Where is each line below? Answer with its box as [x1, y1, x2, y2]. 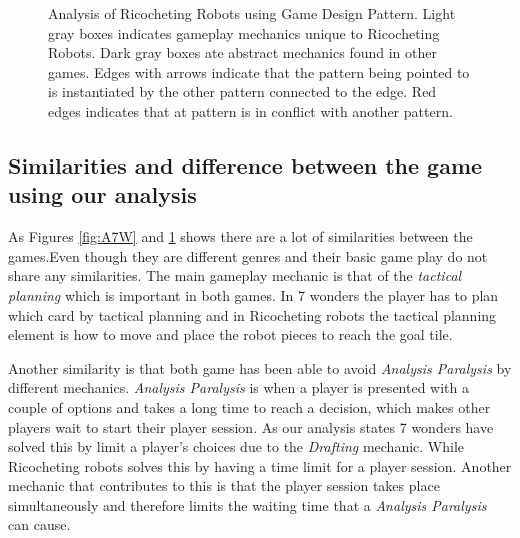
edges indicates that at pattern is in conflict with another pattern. [48, 100, 453, 121]
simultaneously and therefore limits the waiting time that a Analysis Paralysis [8, 494, 487, 515]
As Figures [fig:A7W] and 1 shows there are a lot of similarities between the [8, 226, 473, 247]
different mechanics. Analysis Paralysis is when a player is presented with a [8, 377, 469, 398]
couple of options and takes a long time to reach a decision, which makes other [8, 396, 491, 417]
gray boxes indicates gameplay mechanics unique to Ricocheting [48, 22, 440, 43]
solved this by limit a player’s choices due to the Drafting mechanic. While [8, 436, 465, 457]
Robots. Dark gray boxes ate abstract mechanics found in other [48, 42, 437, 63]
